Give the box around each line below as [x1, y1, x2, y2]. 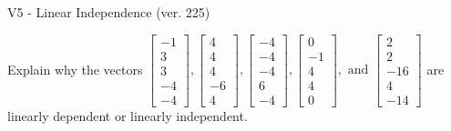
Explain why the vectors [7, 59, 143, 78]
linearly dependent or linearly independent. [7, 106, 248, 125]
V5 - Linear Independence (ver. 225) [7, 3, 210, 21]
